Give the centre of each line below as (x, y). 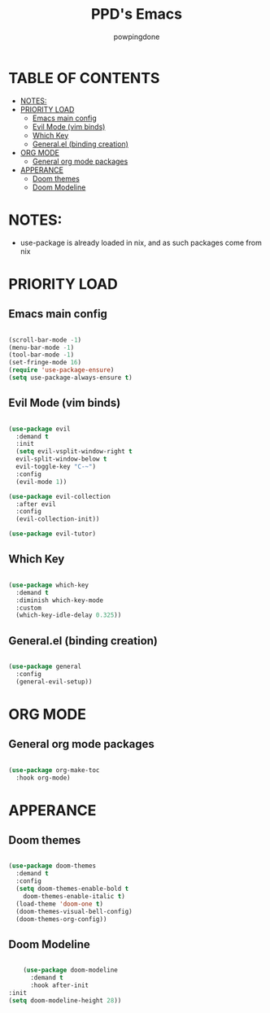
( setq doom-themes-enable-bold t (72, 889)
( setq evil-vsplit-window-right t (74, 452)
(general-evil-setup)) (54, 681)
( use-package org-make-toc (54, 770)
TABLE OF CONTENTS (84, 78)
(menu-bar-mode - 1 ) (41, 347)
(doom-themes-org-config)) (61, 919)
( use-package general (45, 667)
